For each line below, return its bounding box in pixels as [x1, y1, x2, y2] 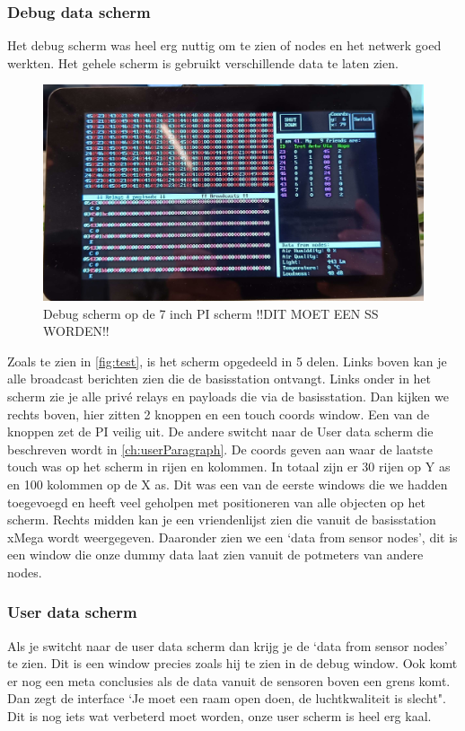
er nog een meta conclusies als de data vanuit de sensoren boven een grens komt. [7, 671, 451, 690]
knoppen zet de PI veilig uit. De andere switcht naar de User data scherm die [7, 422, 434, 441]
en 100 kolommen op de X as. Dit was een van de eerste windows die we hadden [7, 474, 448, 493]
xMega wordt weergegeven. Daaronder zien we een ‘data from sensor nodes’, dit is [7, 527, 458, 546]
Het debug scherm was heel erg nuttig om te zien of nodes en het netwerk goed [7, 36, 442, 55]
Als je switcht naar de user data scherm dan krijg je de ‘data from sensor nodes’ [7, 636, 448, 655]
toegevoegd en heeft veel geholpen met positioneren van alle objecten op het [7, 492, 426, 511]
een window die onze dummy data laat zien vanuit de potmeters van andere [7, 545, 424, 564]
